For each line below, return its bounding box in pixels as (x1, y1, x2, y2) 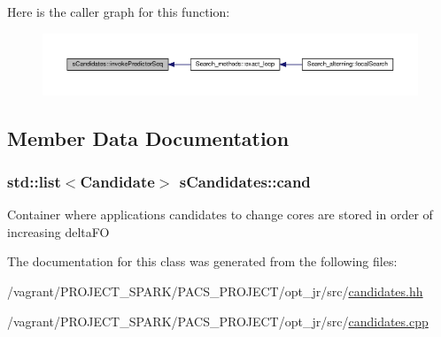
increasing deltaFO (7, 222, 110, 241)
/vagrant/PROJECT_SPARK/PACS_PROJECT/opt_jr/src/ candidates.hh (7, 282, 423, 300)
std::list (7, 170, 61, 192)
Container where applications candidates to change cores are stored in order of (7, 205, 433, 224)
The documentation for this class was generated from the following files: (7, 252, 398, 271)
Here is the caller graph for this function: (7, 3, 230, 20)
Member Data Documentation (7, 124, 290, 151)
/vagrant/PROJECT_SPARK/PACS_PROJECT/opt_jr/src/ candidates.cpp (7, 311, 429, 330)
